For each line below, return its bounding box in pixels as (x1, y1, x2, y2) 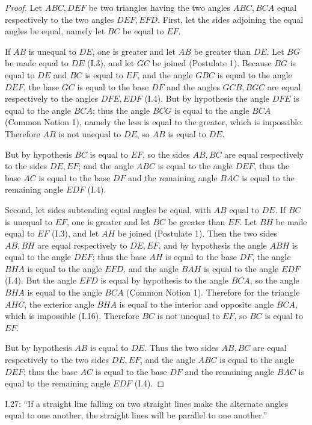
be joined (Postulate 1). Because (152, 57, 272, 69)
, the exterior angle (24, 297, 94, 310)
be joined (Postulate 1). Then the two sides (117, 227, 277, 240)
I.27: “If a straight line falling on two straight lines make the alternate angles (5, 397, 289, 409)
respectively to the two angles (5, 13, 114, 25)
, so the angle (249, 274, 299, 287)
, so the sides (142, 147, 190, 160)
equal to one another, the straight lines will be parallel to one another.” (5, 409, 268, 421)
